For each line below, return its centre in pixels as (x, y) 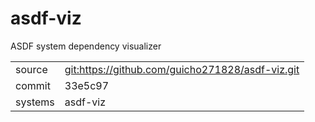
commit (33, 85)
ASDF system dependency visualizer (86, 46)
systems (35, 102)
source (31, 69)
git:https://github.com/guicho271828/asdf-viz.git (182, 69)
